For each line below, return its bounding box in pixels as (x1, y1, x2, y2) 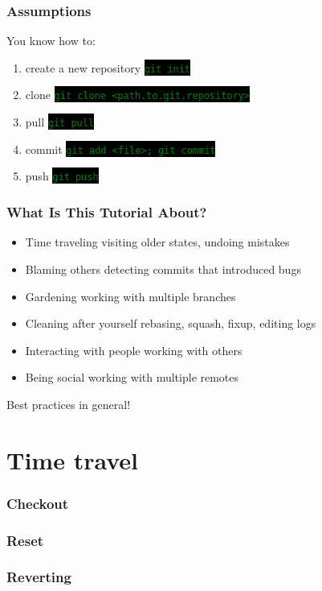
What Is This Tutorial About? (6, 202, 207, 222)
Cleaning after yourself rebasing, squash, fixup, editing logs (25, 315, 316, 332)
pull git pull (25, 114, 95, 130)
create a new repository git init (25, 59, 191, 76)
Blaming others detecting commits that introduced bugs (25, 260, 301, 277)
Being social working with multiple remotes (25, 369, 239, 386)
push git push (25, 167, 99, 184)
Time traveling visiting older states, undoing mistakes (25, 234, 290, 250)
